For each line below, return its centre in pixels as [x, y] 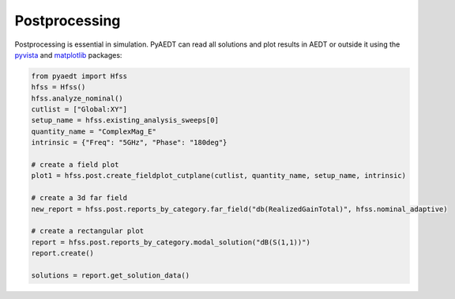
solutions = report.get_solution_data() [110, 275]
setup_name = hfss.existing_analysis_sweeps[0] [125, 120]
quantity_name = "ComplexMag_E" [94, 131]
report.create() [63, 254]
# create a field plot [75, 165]
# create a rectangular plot [88, 231]
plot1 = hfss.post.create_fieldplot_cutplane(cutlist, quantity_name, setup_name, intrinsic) [219, 176]
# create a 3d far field [79, 198]
